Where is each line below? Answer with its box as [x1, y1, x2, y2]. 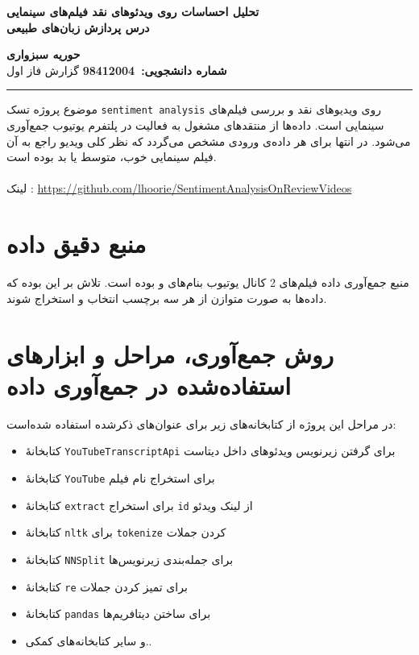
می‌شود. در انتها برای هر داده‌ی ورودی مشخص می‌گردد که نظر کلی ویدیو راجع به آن [6, 132, 411, 149]
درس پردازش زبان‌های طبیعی [6, 19, 150, 35]
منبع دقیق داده [6, 227, 147, 260]
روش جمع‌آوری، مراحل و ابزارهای [6, 337, 334, 370]
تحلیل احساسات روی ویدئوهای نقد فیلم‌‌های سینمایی [6, 3, 259, 19]
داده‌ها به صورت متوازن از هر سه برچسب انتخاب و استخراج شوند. [6, 289, 327, 306]
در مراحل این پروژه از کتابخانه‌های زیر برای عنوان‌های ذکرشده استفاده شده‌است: [6, 415, 396, 432]
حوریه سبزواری [6, 46, 81, 63]
